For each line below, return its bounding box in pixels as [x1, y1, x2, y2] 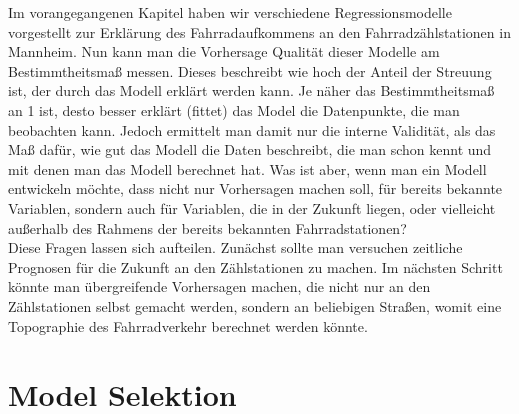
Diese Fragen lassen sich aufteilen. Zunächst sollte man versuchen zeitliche [8, 237, 463, 258]
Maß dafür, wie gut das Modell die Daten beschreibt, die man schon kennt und [8, 139, 492, 160]
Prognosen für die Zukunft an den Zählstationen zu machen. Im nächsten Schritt [8, 256, 503, 277]
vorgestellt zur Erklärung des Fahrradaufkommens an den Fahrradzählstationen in [8, 21, 511, 42]
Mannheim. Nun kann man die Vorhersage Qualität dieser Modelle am [8, 41, 440, 62]
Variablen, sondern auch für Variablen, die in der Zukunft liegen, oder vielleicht [8, 197, 496, 218]
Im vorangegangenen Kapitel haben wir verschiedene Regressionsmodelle [8, 2, 452, 22]
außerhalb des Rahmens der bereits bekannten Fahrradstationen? [8, 217, 407, 238]
